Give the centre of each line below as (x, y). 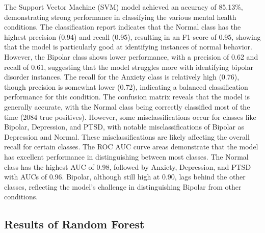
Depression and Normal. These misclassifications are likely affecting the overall (127, 136)
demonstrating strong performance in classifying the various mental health (120, 17)
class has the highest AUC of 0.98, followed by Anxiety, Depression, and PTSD (128, 166)
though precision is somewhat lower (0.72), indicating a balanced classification (126, 86)
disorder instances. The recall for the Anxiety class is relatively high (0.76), (122, 77)
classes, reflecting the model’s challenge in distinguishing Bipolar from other (123, 186)
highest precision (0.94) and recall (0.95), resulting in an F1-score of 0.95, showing (132, 36)
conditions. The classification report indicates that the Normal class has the (123, 27)
